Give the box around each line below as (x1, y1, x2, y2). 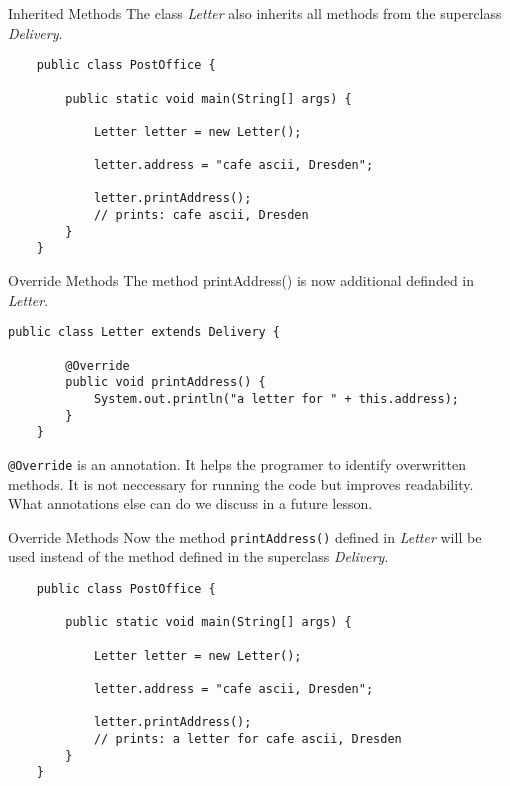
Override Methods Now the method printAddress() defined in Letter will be (8, 526, 482, 547)
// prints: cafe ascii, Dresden (93, 208, 309, 223)
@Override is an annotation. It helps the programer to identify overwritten (8, 453, 466, 474)
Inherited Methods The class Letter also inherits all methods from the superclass (8, 3, 502, 23)
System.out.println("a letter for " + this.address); (93, 391, 460, 406)
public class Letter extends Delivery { (8, 325, 281, 340)
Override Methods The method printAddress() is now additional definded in (8, 270, 475, 291)
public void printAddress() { (65, 375, 266, 390)
